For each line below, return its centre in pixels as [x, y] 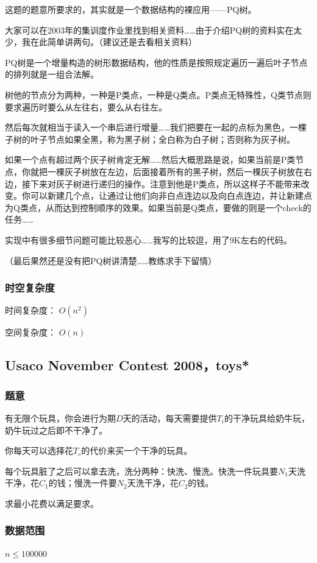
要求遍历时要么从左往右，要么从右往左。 [86, 106]
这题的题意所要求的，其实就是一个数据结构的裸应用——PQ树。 [131, 9]
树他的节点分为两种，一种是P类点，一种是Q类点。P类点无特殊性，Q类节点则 [158, 94]
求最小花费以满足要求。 [52, 503]
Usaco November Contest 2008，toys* [127, 365]
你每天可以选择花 [39, 450]
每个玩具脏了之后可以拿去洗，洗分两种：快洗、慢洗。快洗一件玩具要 [141, 471]
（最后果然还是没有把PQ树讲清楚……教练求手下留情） [111, 260]
